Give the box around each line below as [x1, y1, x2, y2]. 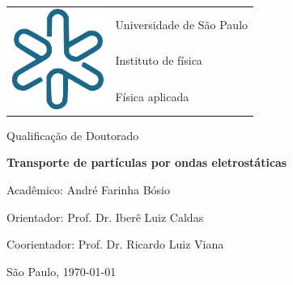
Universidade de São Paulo [115, 15, 248, 32]
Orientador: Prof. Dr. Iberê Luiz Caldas [6, 208, 204, 225]
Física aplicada [115, 87, 189, 104]
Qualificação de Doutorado [6, 126, 139, 143]
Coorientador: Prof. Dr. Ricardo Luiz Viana [6, 236, 224, 253]
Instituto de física [115, 52, 202, 69]
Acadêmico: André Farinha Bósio [6, 181, 170, 198]
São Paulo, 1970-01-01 [6, 262, 117, 279]
